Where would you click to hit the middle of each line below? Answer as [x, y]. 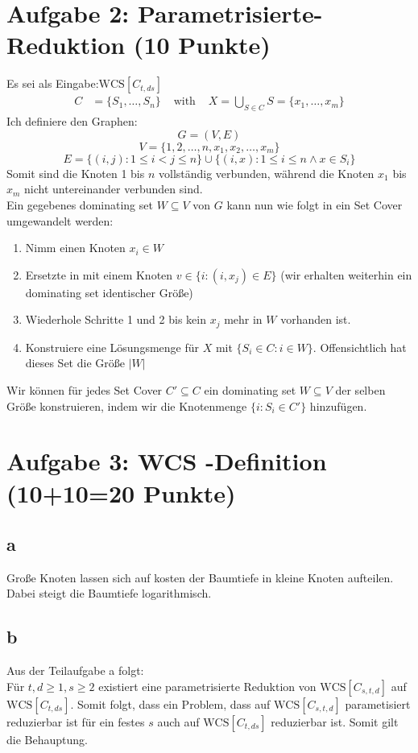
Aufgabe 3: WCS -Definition [167, 461]
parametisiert [378, 703]
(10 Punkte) [202, 45]
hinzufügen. [338, 405]
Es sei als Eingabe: [53, 83]
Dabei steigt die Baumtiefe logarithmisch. [109, 593]
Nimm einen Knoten [75, 248]
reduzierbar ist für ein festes [76, 721]
